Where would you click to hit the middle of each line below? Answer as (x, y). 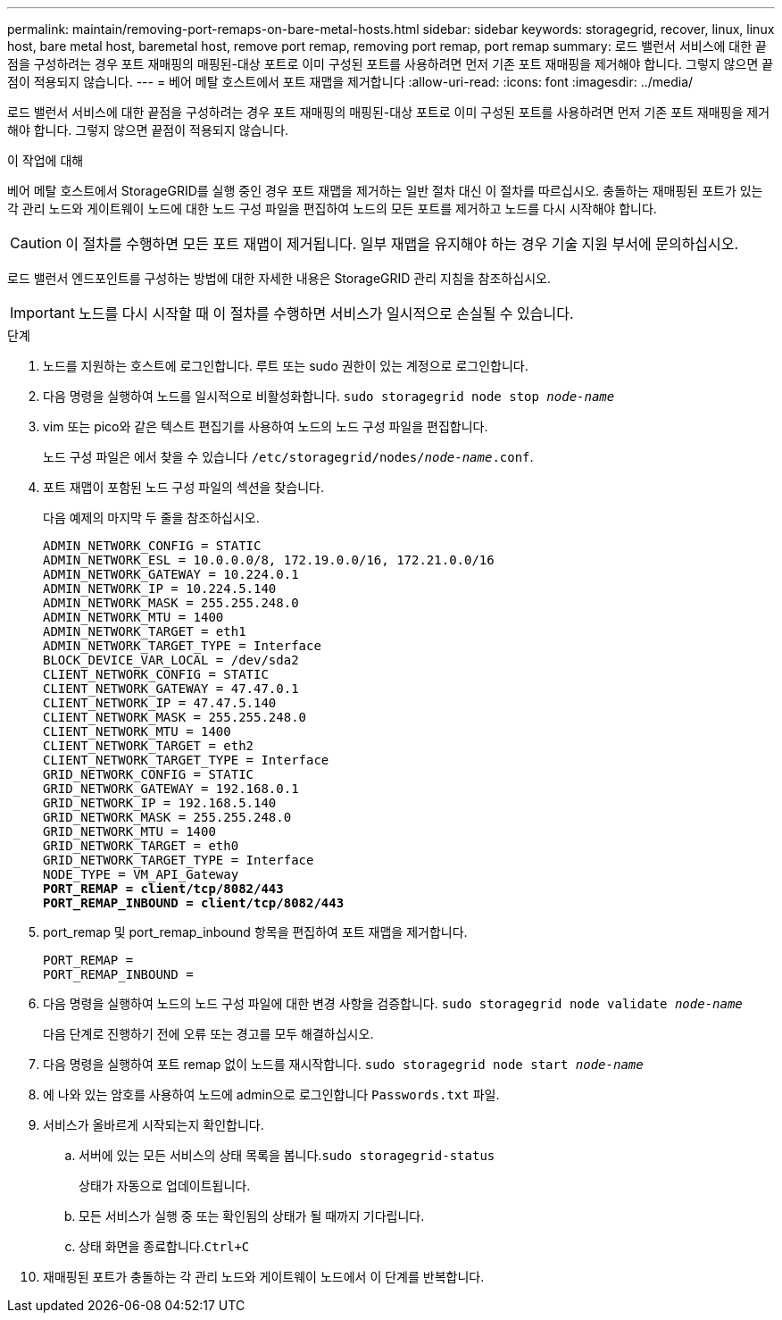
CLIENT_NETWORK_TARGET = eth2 (149, 746)
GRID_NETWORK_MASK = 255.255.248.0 (167, 817)
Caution (36, 243)
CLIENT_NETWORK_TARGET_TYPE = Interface (186, 760)
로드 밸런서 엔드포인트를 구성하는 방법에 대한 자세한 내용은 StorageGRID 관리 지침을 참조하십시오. (279, 278)
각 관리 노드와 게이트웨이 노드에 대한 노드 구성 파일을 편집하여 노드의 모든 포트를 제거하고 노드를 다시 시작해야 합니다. (332, 209)
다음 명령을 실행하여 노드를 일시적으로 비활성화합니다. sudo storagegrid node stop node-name (329, 396)
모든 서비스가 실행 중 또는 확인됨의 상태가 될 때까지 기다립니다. (252, 1216)
